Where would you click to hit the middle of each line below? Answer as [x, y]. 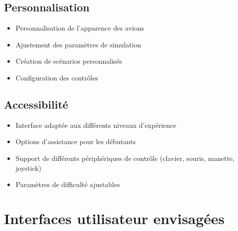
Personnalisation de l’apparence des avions [80, 28]
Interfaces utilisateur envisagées [114, 218]
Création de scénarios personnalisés [69, 61]
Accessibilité [36, 104]
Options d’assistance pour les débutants [76, 141]
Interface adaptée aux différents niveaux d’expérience [96, 125]
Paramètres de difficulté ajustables [68, 184]
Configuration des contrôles [57, 77]
